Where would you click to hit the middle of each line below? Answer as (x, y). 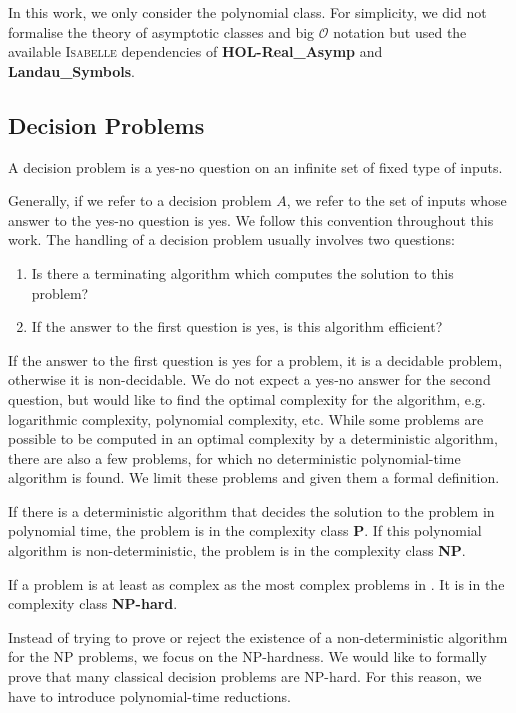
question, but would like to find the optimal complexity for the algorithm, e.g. (247, 398)
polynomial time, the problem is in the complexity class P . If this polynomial (245, 530)
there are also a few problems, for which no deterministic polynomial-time (234, 457)
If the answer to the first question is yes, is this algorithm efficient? (237, 326)
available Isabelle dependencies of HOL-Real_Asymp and (195, 51)
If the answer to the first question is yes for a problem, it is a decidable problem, (255, 359)
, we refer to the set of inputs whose (396, 200)
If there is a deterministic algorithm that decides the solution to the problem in (251, 510)
